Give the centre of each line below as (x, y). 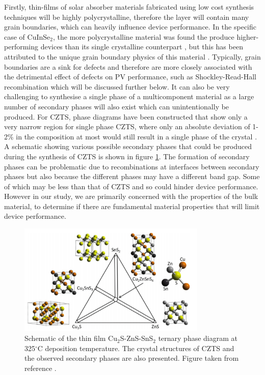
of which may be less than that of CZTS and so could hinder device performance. (131, 186)
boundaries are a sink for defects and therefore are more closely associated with (128, 66)
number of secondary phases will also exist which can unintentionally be (117, 106)
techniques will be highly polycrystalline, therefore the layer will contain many (127, 17)
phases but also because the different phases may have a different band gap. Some (132, 176)
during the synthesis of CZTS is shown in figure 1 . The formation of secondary (127, 156)
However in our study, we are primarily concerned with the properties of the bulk (131, 196)
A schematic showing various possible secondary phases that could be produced (128, 146)
